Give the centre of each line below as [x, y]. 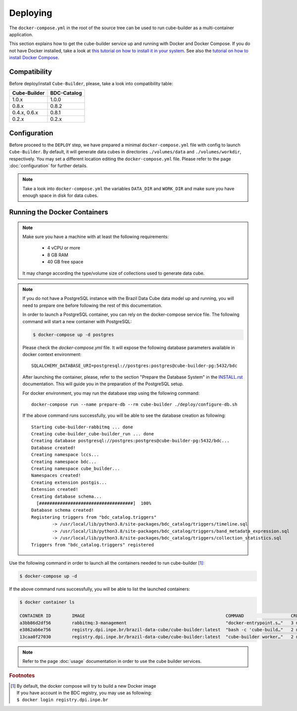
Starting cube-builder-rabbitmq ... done [82, 427]
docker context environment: [52, 354]
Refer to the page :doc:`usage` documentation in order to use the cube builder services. [112, 661]
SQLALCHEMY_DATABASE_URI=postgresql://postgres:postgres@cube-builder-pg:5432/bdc [134, 366]
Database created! [54, 448]
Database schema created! [63, 510]
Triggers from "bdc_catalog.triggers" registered [93, 545]
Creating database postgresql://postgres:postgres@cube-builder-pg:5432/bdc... [130, 441]
